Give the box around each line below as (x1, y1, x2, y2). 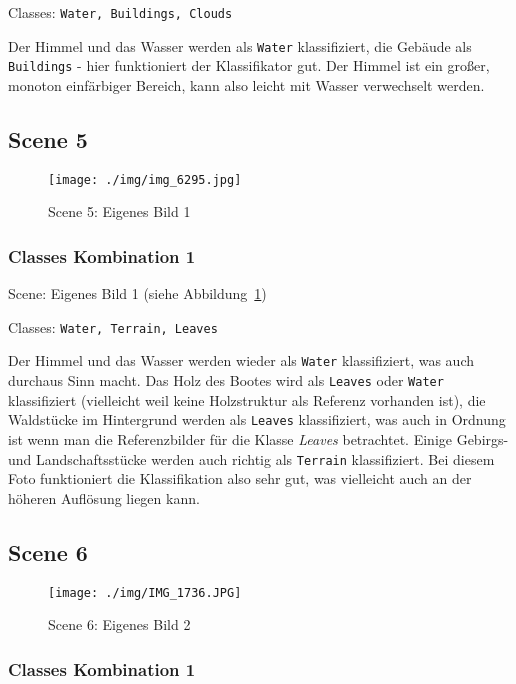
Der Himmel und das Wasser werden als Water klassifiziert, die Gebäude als (8, 35, 472, 56)
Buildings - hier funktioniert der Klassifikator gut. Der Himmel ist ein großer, (8, 55, 490, 76)
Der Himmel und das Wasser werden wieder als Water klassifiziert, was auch (8, 350, 475, 371)
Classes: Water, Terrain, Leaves (8, 316, 218, 337)
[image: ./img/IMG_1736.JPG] (48, 585, 242, 600)
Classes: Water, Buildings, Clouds (8, 2, 233, 22)
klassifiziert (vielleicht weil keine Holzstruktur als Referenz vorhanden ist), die (8, 389, 486, 410)
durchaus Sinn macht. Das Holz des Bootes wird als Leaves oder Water (8, 370, 444, 391)
